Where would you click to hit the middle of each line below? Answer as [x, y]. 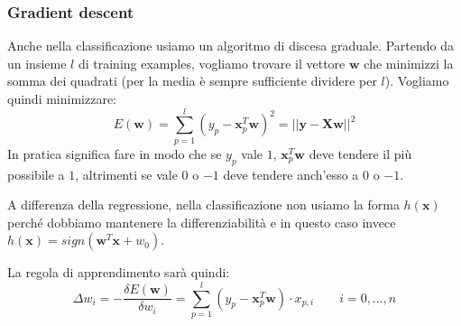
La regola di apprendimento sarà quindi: [119, 272]
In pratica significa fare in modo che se [115, 153]
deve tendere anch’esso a [291, 174]
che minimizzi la [409, 63]
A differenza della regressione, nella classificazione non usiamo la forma [203, 205]
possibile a [36, 174]
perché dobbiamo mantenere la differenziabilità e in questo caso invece [202, 222]
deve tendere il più [360, 153]
